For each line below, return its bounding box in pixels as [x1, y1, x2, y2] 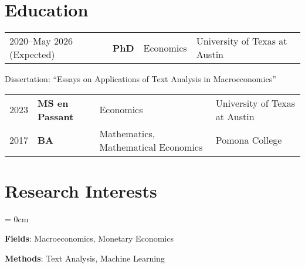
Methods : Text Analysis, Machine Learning [5, 252, 165, 264]
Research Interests [5, 178, 157, 202]
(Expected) [9, 48, 55, 62]
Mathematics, [99, 126, 155, 140]
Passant [38, 109, 74, 123]
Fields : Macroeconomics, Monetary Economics [5, 232, 174, 245]
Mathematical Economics [99, 140, 203, 154]
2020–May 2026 [9, 34, 73, 48]
